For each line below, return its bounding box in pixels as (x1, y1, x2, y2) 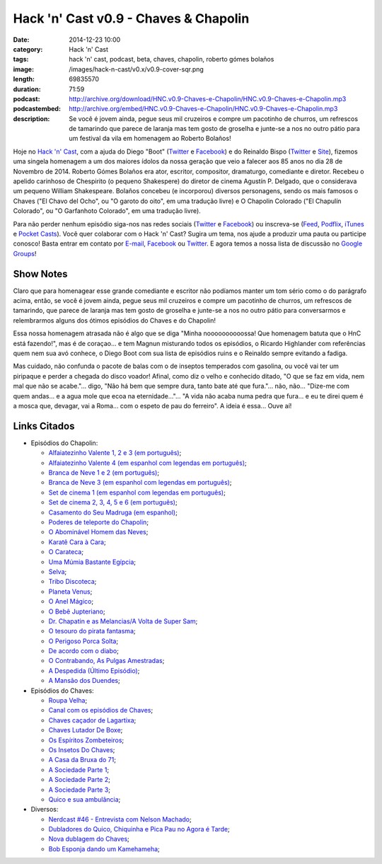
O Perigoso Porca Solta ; (48, 637, 119, 645)
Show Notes (13, 267, 68, 280)
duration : (13, 85, 42, 93)
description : (13, 114, 50, 123)
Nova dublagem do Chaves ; (48, 835, 130, 843)
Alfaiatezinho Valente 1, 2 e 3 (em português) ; (48, 449, 182, 457)
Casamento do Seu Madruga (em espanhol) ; (48, 508, 178, 517)
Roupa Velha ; (48, 696, 88, 705)
